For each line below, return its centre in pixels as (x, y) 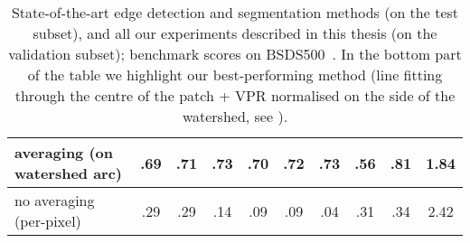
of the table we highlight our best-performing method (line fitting (235, 75)
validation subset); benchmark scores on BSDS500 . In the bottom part (235, 54)
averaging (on (64, 152)
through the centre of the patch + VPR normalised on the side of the (235, 95)
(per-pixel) (48, 221)
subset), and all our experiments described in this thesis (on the (235, 33)
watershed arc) (69, 173)
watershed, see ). (235, 116)
